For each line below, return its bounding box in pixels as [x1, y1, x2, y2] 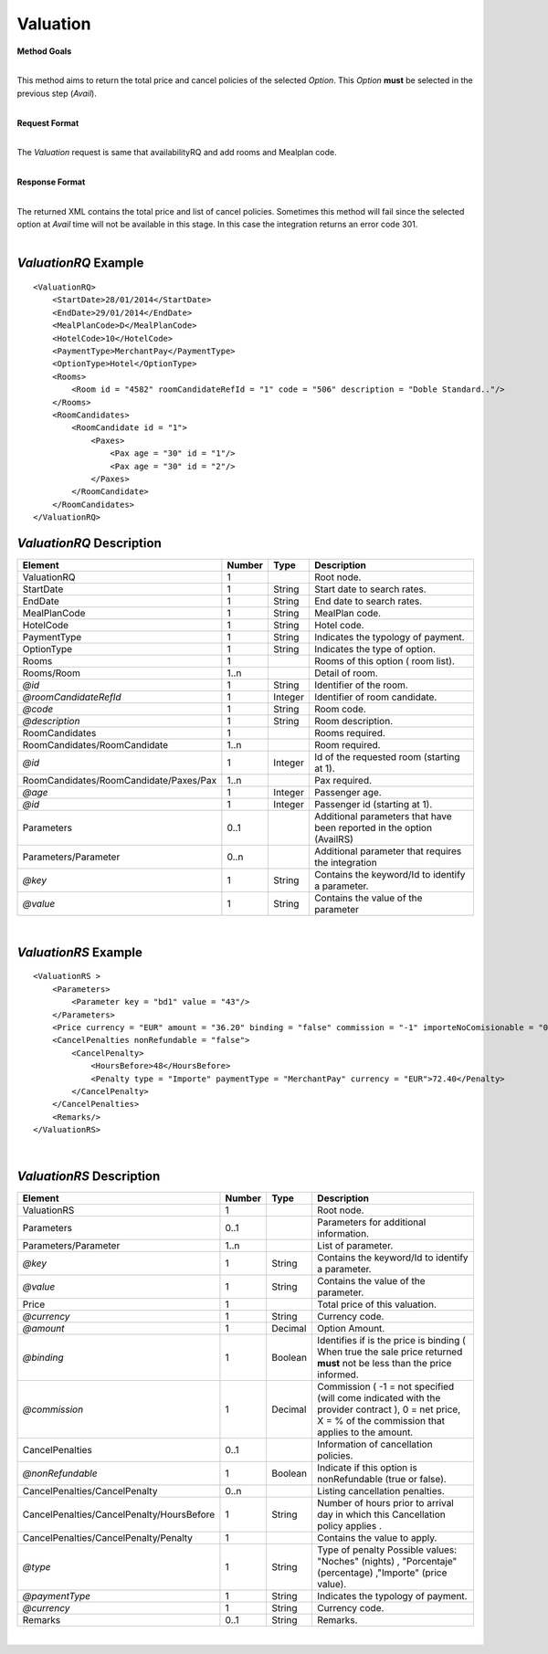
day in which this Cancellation [316, 1508, 447, 1521]
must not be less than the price [316, 1357, 452, 1370]
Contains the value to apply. [316, 1532, 437, 1544]
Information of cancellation [316, 1438, 433, 1451]
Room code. [313, 702, 367, 715]
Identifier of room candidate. [313, 690, 437, 703]
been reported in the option [313, 821, 433, 834]
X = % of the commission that [316, 1415, 445, 1427]
